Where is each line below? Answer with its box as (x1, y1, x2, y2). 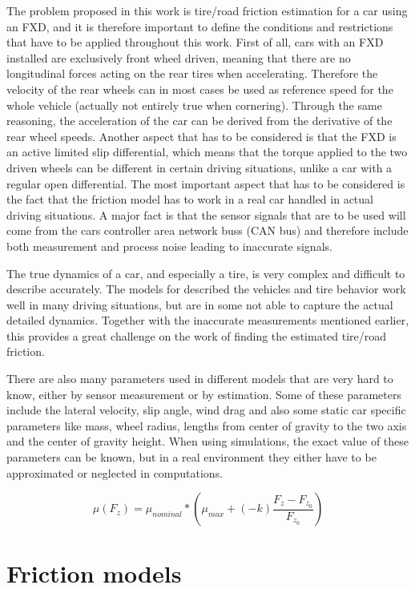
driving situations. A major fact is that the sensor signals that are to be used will (6, 206, 406, 223)
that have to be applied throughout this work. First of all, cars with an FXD (6, 34, 384, 50)
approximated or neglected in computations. (6, 464, 224, 481)
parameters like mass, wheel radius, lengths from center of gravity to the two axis (6, 417, 407, 434)
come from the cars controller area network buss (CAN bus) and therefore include (6, 222, 409, 239)
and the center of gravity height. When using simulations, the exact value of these (6, 433, 409, 450)
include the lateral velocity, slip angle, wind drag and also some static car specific (6, 401, 406, 418)
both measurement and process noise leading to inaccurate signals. (6, 237, 332, 254)
